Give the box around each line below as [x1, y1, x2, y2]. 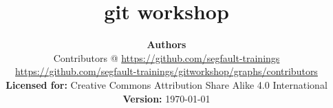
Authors [147, 37, 186, 52]
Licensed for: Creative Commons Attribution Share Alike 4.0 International [6, 77, 327, 91]
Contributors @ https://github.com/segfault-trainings [53, 50, 280, 65]
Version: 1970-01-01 [122, 91, 211, 105]
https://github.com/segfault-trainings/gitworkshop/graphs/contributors [15, 64, 318, 78]
